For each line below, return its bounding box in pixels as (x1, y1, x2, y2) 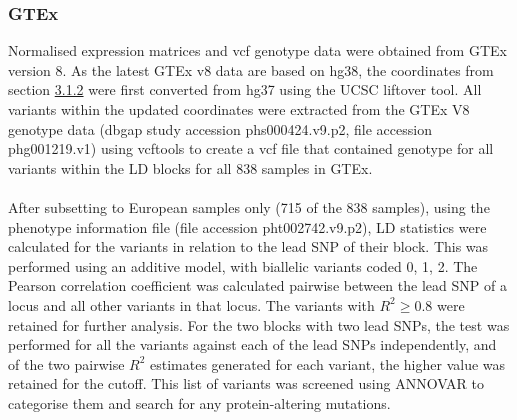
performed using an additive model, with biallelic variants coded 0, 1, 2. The (8, 255, 478, 276)
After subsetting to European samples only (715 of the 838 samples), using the (8, 196, 490, 217)
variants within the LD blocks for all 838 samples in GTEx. (8, 157, 373, 178)
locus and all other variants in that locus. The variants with (8, 294, 375, 315)
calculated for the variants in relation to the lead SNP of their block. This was (8, 236, 489, 257)
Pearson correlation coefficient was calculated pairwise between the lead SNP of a (8, 275, 507, 296)
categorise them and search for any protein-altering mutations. (8, 392, 391, 413)
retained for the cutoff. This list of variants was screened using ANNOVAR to (8, 373, 484, 394)
